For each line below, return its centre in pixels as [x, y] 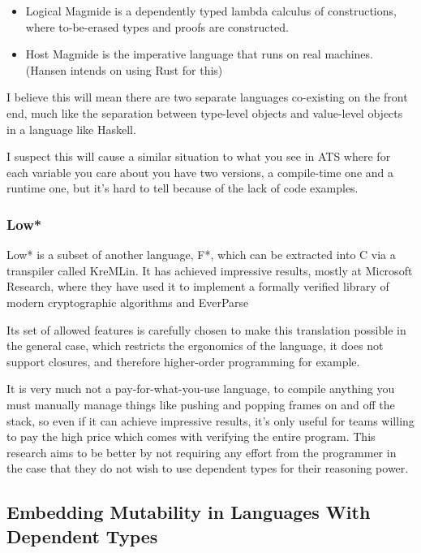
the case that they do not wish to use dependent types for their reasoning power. [208, 468]
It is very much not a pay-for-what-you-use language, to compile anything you [201, 389]
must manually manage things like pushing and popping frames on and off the [201, 404]
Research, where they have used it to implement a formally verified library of [198, 286]
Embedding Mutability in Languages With [189, 512]
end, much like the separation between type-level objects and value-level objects [205, 112]
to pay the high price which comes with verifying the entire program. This [191, 436]
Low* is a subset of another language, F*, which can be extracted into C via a [201, 255]
